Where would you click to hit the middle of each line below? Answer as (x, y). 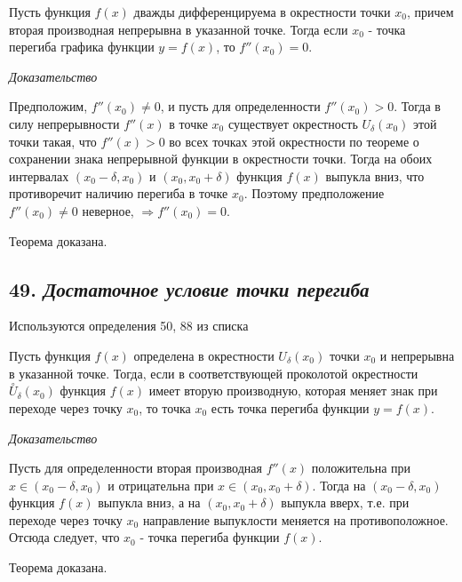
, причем (430, 12)
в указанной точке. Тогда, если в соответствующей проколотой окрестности (214, 373)
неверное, (108, 210)
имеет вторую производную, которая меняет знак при (293, 391)
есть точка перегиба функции (290, 407)
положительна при (361, 468)
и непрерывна (417, 355)
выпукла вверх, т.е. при (345, 502)
